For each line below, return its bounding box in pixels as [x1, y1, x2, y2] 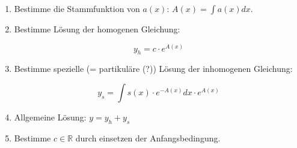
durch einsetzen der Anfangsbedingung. [75, 131, 221, 144]
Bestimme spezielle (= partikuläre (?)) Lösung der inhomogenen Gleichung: [14, 62, 293, 75]
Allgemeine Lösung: [14, 111, 87, 123]
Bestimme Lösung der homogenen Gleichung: [14, 23, 180, 35]
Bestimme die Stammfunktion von [14, 2, 140, 14]
